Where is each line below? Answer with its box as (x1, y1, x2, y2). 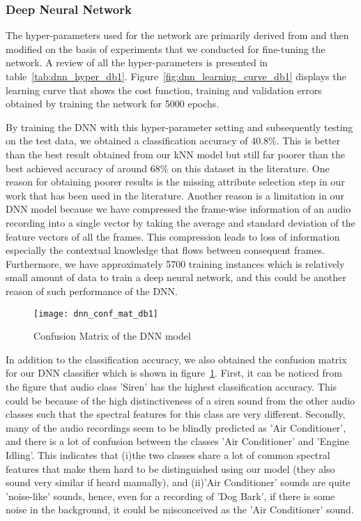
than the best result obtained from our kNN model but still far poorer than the (6, 146, 346, 161)
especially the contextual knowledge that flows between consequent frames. (6, 243, 325, 257)
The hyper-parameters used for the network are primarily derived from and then (6, 28, 349, 43)
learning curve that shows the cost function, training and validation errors (6, 82, 322, 97)
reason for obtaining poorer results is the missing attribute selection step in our (6, 174, 345, 189)
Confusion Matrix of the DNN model (33, 329, 191, 343)
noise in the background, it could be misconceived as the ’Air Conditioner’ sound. (6, 502, 354, 517)
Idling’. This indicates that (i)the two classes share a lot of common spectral (6, 447, 330, 462)
